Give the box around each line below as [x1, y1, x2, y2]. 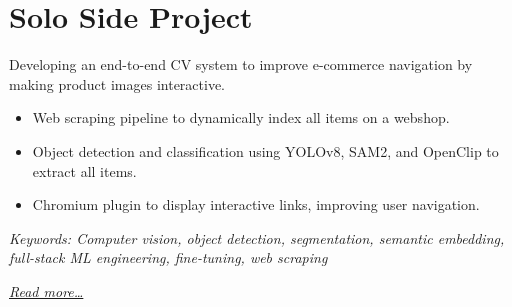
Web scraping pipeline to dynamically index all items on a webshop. [32, 107, 450, 128]
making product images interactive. [9, 73, 225, 94]
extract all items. [32, 160, 137, 181]
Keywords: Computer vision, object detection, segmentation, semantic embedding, [9, 227, 505, 248]
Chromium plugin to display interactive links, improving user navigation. [32, 194, 480, 215]
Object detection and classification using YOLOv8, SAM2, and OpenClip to [32, 140, 499, 161]
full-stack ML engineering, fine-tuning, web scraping [9, 247, 328, 268]
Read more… [9, 280, 84, 301]
